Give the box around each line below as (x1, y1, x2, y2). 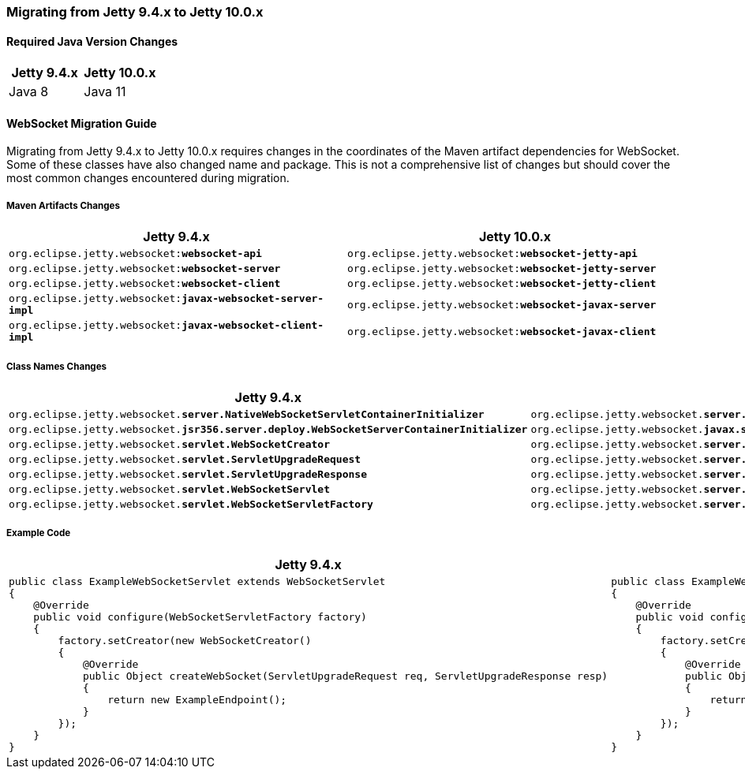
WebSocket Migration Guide (6, 116, 157, 130)
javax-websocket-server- (182, 292, 324, 305)
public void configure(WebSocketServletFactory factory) (33, 610, 367, 623)
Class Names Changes (6, 360, 107, 372)
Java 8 (9, 84, 49, 100)
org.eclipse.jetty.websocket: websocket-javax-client (347, 325, 657, 337)
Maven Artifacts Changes (6, 199, 120, 211)
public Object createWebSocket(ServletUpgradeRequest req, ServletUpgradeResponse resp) (82, 669, 608, 682)
